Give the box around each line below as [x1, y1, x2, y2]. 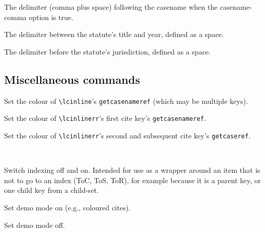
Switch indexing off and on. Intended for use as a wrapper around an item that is [4, 165, 260, 175]
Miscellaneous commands [4, 71, 140, 87]
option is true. [29, 11, 73, 22]
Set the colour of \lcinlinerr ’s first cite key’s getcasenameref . [4, 113, 206, 123]
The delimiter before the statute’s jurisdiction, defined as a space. [4, 46, 211, 57]
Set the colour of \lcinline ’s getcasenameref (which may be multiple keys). [4, 95, 248, 106]
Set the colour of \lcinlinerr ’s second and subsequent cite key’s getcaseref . [4, 130, 251, 140]
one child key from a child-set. [4, 185, 99, 195]
